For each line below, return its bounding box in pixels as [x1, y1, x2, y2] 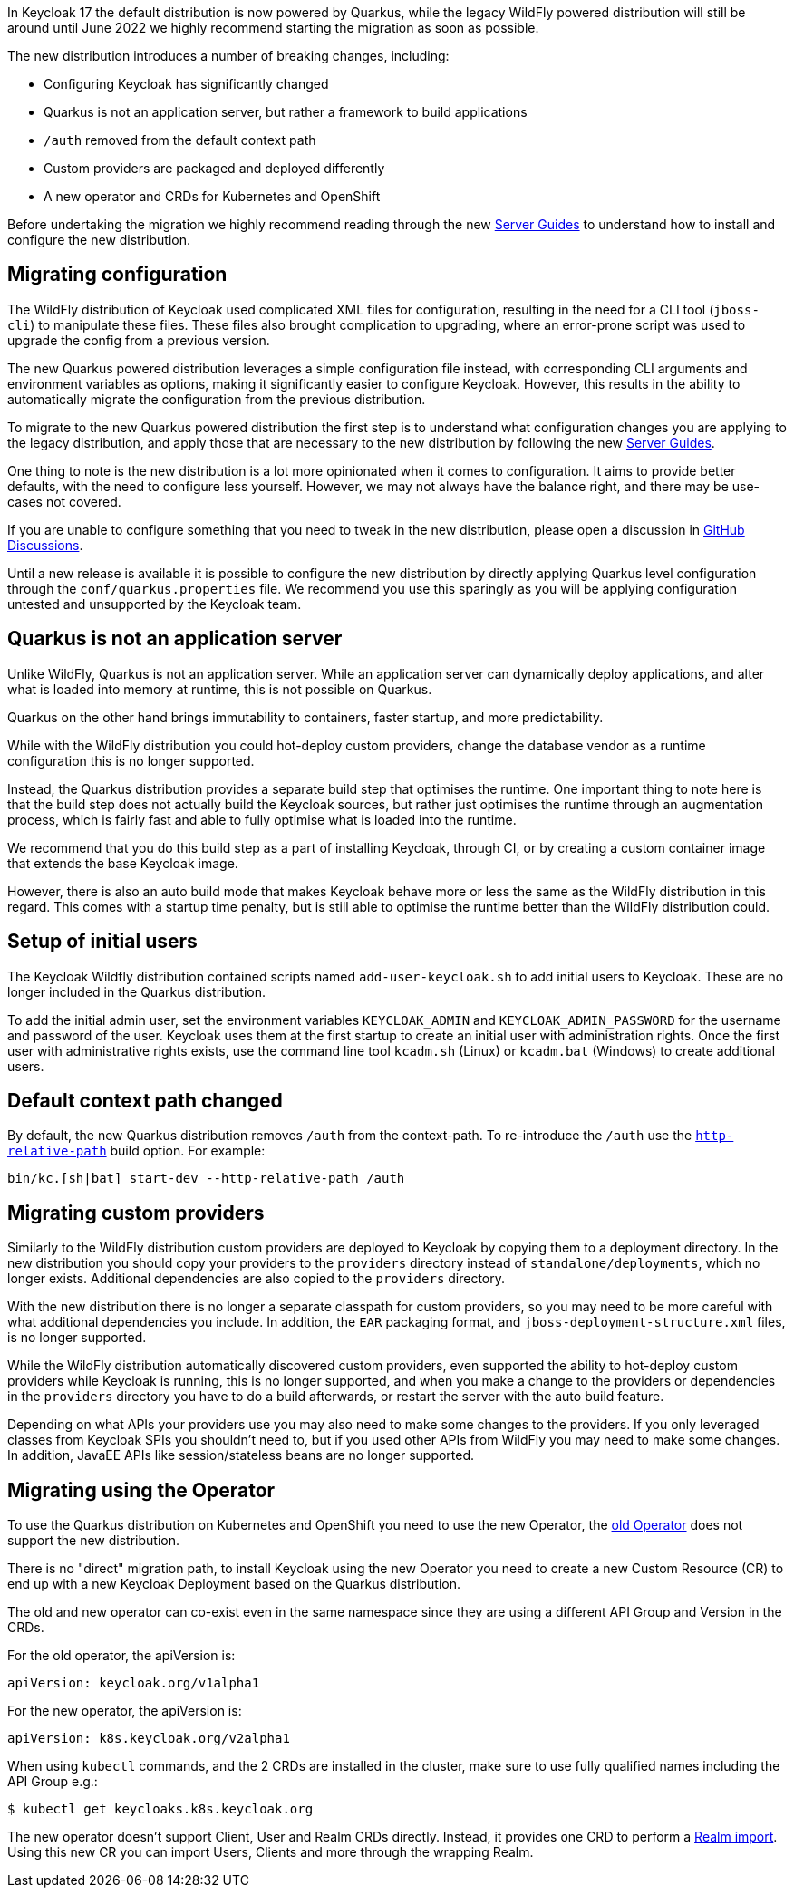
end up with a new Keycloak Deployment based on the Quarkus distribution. [7, 1576, 460, 1592]
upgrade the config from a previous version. [7, 332, 270, 348]
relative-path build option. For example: [7, 1143, 266, 1159]
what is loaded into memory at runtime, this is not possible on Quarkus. [7, 681, 432, 697]
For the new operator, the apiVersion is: [7, 1703, 242, 1719]
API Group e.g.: [7, 1774, 98, 1790]
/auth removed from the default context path [44, 132, 316, 148]
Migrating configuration [7, 263, 228, 286]
